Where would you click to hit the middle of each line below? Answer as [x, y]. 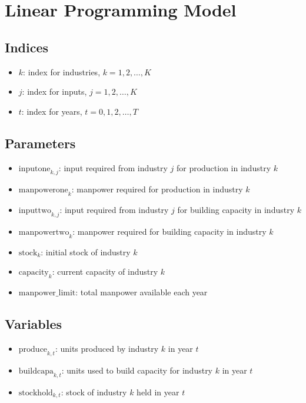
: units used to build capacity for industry [137, 370]
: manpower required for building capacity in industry [169, 231]
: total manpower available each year [142, 292]
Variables [34, 324]
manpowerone [43, 190]
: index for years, [52, 111]
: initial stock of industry [86, 252]
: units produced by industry [107, 348]
